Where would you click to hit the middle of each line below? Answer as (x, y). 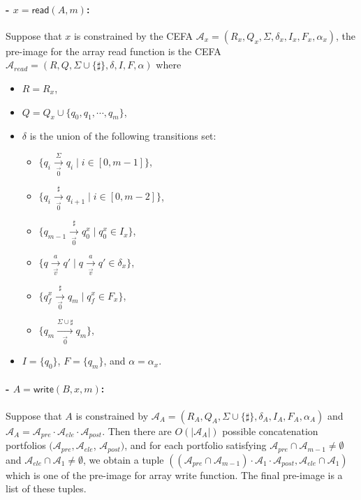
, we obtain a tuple (124, 459)
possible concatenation (270, 431)
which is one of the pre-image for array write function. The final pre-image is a (174, 475)
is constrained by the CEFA (133, 35)
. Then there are (137, 431)
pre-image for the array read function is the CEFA (113, 51)
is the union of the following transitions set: (123, 136)
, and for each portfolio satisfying (196, 445)
